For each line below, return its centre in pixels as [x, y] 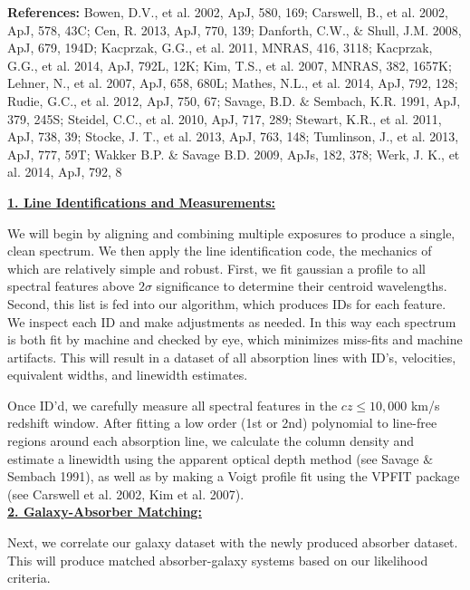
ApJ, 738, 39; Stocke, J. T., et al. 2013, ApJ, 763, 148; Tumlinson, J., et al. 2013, [233, 136]
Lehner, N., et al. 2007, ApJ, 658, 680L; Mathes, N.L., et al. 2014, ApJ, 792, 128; [233, 83]
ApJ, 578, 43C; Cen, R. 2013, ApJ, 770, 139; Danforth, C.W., [178, 29]
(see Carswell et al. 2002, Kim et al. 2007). [126, 493]
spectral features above [71, 286]
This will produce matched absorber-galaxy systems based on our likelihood [218, 560]
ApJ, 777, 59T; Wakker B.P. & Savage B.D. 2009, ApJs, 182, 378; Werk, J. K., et [234, 154]
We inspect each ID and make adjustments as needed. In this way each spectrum [232, 321]
